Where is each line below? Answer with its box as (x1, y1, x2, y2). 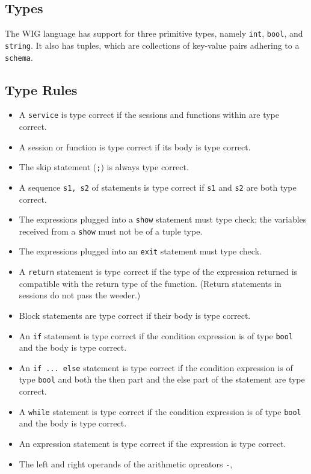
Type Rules (5, 80, 78, 99)
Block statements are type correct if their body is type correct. (19, 309, 251, 321)
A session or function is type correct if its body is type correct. (19, 140, 251, 153)
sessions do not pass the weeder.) (19, 289, 141, 301)
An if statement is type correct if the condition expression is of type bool (19, 329, 294, 342)
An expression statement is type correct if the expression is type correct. (19, 437, 286, 449)
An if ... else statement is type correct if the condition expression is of (19, 361, 293, 374)
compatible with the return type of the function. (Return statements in (19, 277, 282, 289)
